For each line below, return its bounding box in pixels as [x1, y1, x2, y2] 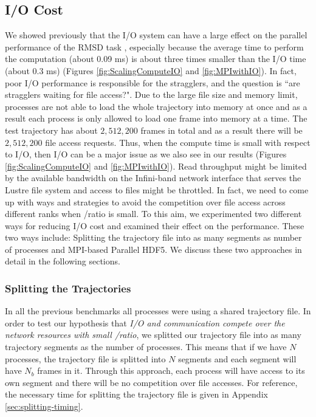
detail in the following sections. [5, 255, 120, 267]
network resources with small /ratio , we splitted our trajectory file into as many [5, 328, 301, 341]
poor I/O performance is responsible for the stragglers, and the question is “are [5, 76, 300, 89]
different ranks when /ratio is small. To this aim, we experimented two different [5, 207, 302, 220]
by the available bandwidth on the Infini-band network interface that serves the [5, 171, 301, 184]
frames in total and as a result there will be [140, 123, 303, 136]
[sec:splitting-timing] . [5, 400, 83, 413]
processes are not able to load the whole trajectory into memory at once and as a [5, 100, 307, 112]
